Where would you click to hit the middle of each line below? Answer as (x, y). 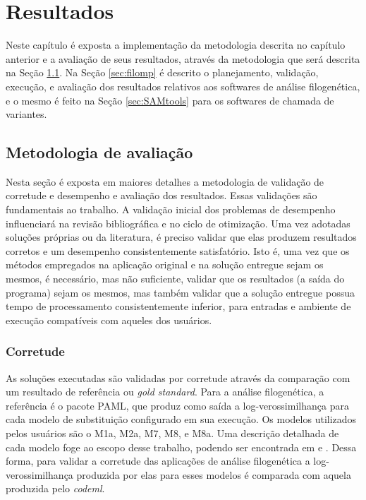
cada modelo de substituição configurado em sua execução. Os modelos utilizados (181, 419)
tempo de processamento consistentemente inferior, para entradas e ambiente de (178, 306)
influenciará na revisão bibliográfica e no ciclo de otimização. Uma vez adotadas (178, 223)
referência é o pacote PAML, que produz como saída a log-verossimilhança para (177, 405)
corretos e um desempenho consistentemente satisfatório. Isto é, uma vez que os (178, 250)
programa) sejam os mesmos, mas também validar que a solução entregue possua (180, 292)
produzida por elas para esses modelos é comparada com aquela (214, 474)
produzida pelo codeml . (55, 488)
